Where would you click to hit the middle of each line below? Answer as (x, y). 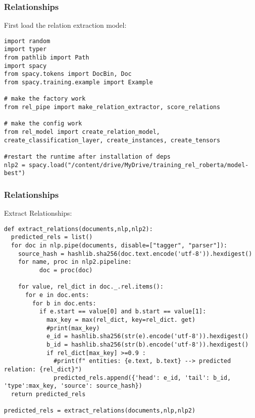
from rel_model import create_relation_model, (82, 132)
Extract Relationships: (38, 213)
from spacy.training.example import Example (78, 83)
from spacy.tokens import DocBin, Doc (68, 74)
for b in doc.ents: (64, 303)
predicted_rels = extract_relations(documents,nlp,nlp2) (100, 411)
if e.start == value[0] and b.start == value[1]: (123, 312)
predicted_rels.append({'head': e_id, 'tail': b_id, (142, 378)
